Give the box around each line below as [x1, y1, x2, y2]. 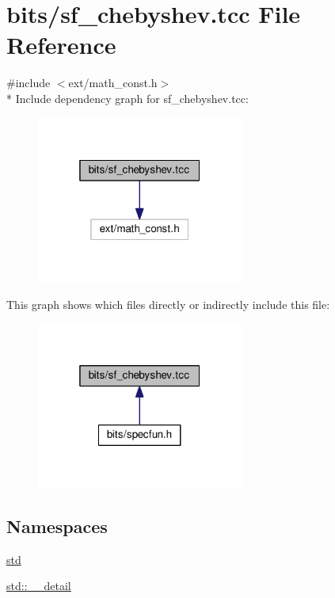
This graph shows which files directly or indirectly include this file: [6, 295, 330, 312]
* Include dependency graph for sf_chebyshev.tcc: [6, 90, 249, 106]
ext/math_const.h [68, 74, 158, 91]
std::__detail [6, 577, 71, 594]
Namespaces [6, 513, 108, 538]
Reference [6, 29, 116, 61]
